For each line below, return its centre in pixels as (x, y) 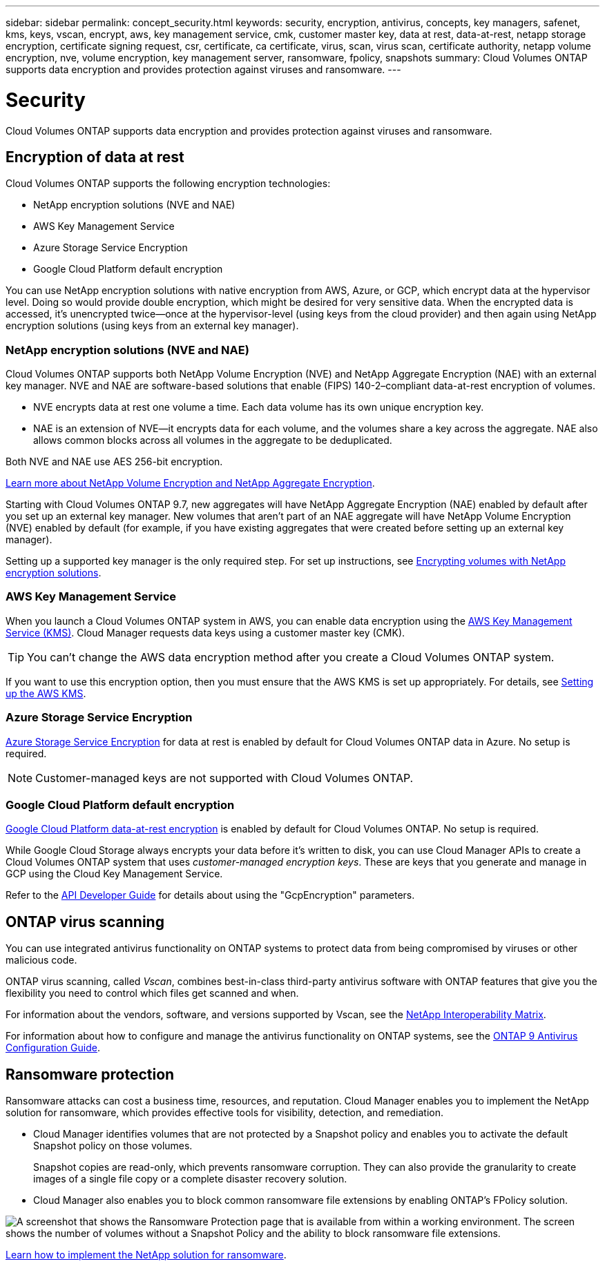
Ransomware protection (90, 1074)
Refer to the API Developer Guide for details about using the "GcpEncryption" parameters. (210, 895)
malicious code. (41, 960)
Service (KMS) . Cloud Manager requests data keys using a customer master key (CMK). (205, 632)
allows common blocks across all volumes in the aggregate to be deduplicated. (213, 440)
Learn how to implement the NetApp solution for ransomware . (146, 1255)
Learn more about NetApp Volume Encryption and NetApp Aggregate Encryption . (190, 483)
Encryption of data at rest (95, 157)
